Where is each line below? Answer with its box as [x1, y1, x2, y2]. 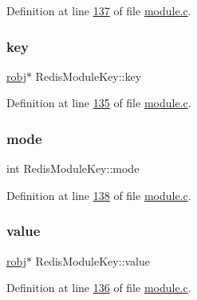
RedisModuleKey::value [35, 252, 151, 269]
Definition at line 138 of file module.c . [6, 186, 191, 203]
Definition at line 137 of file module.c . [6, 2, 191, 18]
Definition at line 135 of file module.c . [6, 94, 191, 111]
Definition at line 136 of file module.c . [6, 279, 191, 296]
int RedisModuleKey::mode [6, 160, 140, 177]
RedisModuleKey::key [35, 67, 142, 84]
